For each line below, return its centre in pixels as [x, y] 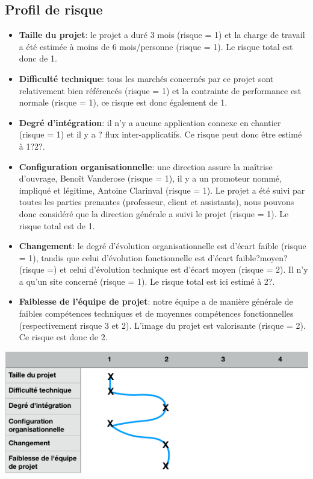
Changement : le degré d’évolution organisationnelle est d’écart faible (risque [163, 246]
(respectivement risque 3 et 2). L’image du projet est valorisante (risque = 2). [162, 325]
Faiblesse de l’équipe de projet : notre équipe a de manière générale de [156, 301]
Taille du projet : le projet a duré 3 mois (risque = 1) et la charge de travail [162, 35]
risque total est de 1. [57, 225]
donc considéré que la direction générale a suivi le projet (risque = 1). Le [154, 213]
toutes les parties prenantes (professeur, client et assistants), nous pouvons [156, 202]
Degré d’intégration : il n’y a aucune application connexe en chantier [150, 122]
